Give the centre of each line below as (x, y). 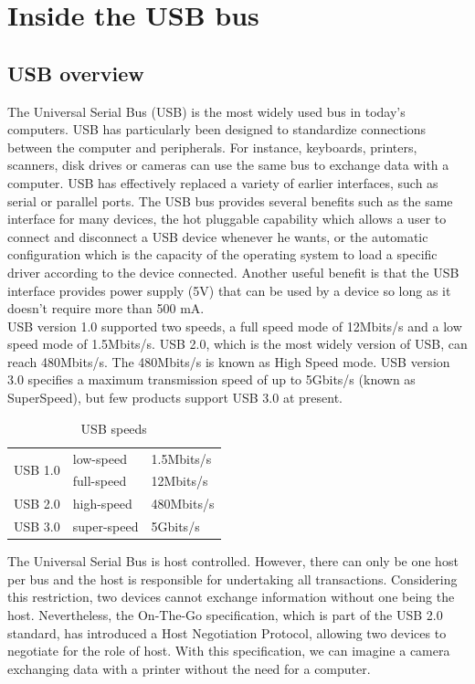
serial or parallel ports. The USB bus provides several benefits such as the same (230, 200)
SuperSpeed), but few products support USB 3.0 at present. (175, 398)
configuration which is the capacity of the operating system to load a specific (222, 254)
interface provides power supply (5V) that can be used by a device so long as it (229, 290)
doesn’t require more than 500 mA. (106, 308)
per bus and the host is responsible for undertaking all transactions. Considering (232, 579)
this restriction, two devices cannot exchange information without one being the (231, 597)
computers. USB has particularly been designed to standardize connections (217, 129)
